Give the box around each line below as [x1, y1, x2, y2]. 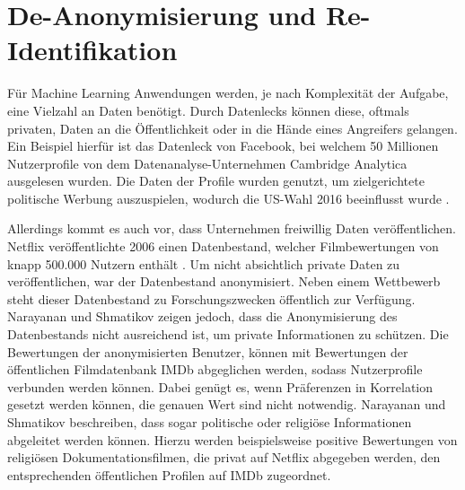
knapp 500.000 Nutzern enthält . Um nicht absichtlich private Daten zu [7, 254, 400, 273]
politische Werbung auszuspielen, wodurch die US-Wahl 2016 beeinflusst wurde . [7, 188, 450, 207]
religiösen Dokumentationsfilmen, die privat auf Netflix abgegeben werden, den [7, 448, 441, 467]
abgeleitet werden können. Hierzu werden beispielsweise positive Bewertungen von [7, 430, 458, 449]
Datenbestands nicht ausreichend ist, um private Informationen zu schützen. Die [7, 325, 449, 344]
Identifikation [7, 31, 178, 68]
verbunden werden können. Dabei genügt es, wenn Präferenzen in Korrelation [7, 377, 434, 396]
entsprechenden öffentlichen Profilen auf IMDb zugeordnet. [7, 465, 331, 484]
